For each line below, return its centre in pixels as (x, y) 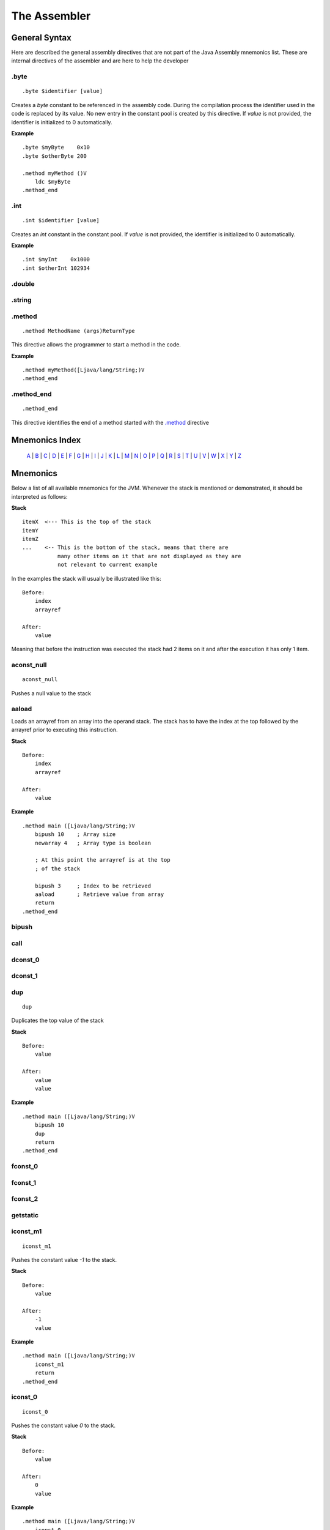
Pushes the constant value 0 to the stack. (64, 1425)
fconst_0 (25, 1166)
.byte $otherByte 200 (54, 156)
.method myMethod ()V (54, 173)
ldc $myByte (53, 181)
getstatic (25, 1215)
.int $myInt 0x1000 (56, 259)
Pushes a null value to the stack (51, 693)
